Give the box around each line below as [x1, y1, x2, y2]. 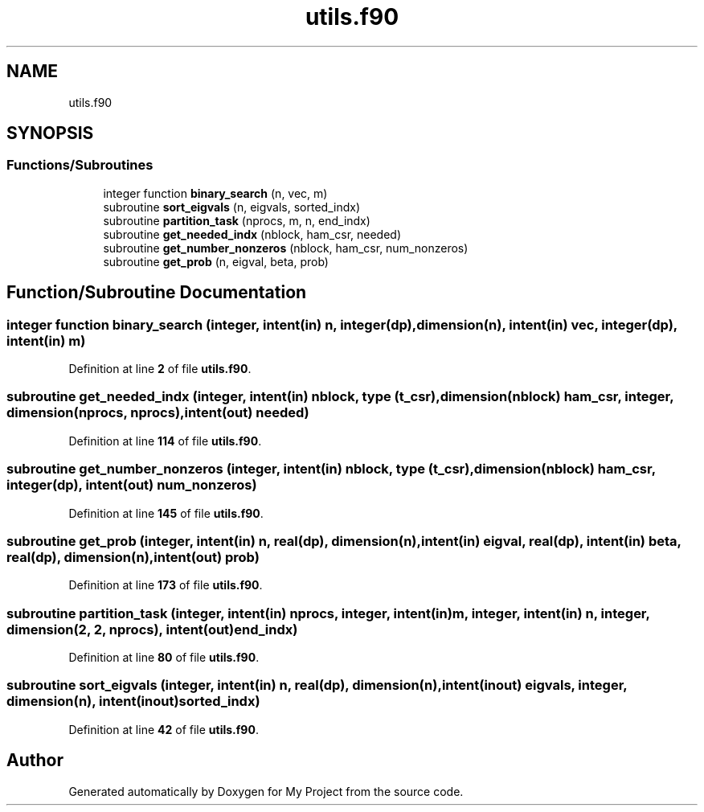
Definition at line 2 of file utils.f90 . [68, 362, 252, 376]
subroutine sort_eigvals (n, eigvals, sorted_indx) [103, 199, 361, 214]
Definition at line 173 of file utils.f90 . [68, 578, 263, 593]
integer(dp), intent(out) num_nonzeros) [6, 477, 257, 494]
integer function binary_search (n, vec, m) [103, 186, 328, 200]
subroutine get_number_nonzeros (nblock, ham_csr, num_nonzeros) [103, 240, 469, 255]
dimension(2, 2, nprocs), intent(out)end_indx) [6, 621, 298, 638]
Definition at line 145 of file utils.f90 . [68, 506, 264, 520]
